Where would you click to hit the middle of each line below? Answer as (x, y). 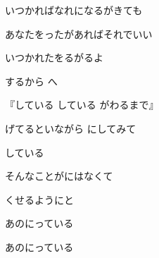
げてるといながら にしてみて (71, 128)
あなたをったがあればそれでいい (79, 33)
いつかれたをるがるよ (54, 57)
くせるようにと (39, 199)
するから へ (31, 81)
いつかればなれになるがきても (74, 10)
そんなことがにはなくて (59, 176)
